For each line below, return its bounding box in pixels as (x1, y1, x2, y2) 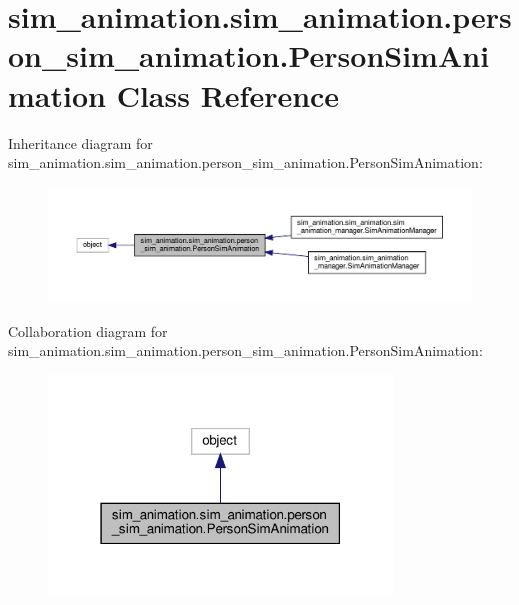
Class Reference (116, 74, 340, 115)
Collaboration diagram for (8, 320, 168, 341)
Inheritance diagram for (8, 132, 153, 153)
